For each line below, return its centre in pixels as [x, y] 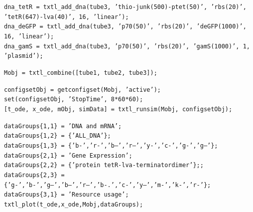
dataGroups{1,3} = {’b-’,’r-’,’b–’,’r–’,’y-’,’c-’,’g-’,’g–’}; [111, 145]
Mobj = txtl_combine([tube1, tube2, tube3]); [81, 73]
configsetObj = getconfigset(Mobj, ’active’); [82, 90]
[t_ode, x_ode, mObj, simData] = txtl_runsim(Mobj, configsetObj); [118, 109]
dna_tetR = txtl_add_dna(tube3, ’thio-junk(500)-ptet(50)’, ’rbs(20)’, [125, 7]
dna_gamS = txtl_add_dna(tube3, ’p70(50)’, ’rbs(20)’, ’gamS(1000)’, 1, [127, 46]
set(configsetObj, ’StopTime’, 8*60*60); [74, 100]
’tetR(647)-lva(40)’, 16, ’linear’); [66, 17]
